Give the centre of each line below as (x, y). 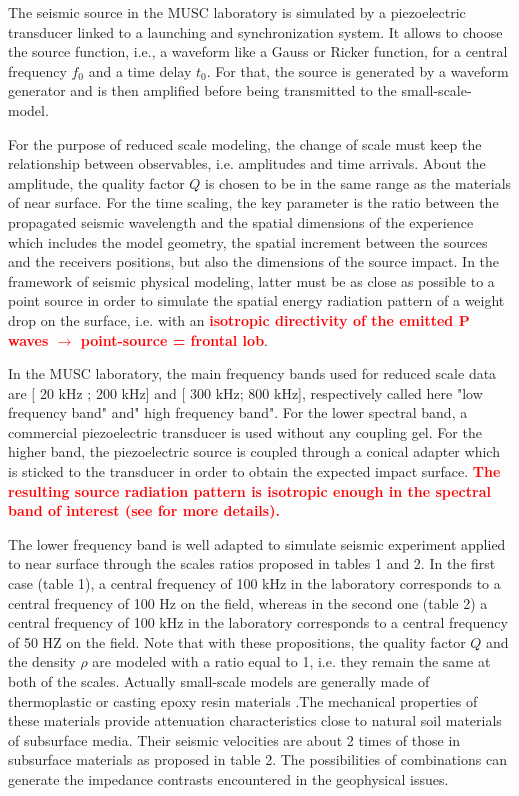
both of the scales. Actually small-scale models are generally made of (219, 681)
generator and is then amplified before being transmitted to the (202, 90)
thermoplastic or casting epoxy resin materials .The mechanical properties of (243, 700)
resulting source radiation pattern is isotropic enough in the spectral (249, 490)
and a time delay (140, 70)
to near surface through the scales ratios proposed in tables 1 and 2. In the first (252, 563)
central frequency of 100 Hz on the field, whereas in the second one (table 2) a (248, 602)
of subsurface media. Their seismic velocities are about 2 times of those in (234, 739)
